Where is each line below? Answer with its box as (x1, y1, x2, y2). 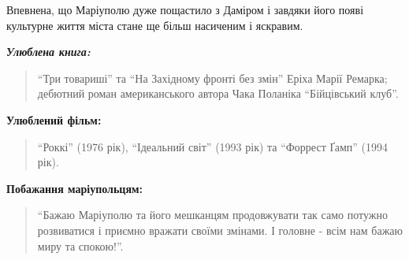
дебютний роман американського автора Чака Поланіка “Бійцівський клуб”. (37, 85, 399, 102)
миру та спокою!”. (37, 237, 124, 254)
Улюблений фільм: (6, 111, 102, 128)
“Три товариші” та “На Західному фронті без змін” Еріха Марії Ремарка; (37, 69, 388, 86)
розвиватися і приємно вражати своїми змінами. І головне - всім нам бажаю (37, 221, 403, 238)
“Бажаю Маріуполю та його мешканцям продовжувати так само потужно (37, 206, 388, 223)
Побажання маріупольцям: (6, 180, 143, 196)
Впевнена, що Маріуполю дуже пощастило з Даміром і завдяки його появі (6, 2, 364, 17)
